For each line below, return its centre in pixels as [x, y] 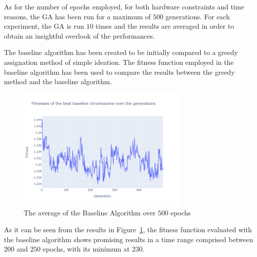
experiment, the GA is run [44, 26]
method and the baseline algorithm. [58, 81]
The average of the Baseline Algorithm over [90, 213]
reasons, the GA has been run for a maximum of [77, 16]
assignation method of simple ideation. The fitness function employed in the [119, 62]
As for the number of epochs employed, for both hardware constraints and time [124, 6]
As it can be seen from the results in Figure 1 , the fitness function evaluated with [128, 230]
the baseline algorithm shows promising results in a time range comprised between [128, 239]
